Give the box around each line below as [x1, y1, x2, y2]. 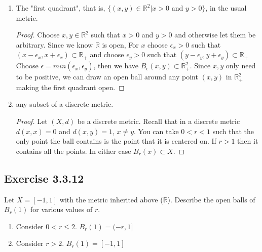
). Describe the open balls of [167, 194, 255, 204]
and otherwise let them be [174, 29, 256, 40]
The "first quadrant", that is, [16, 3, 105, 13]
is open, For [102, 39, 139, 50]
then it [237, 136, 258, 146]
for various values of [30, 204, 93, 215]
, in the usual [205, 3, 247, 13]
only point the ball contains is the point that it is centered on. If [16, 136, 216, 146]
